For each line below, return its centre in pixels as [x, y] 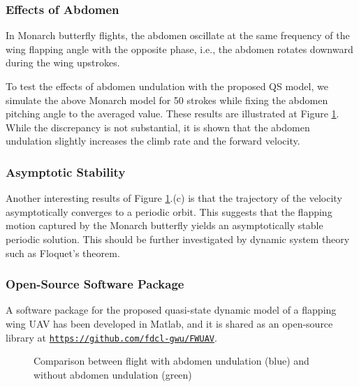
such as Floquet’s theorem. [63, 253]
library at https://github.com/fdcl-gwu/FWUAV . [111, 337]
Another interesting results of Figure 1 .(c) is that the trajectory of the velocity [174, 198]
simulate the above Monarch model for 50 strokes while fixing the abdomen [167, 100]
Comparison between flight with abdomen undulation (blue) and [171, 361]
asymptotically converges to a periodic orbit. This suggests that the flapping [169, 211]
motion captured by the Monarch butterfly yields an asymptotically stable [164, 225]
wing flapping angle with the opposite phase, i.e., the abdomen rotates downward [179, 49]
